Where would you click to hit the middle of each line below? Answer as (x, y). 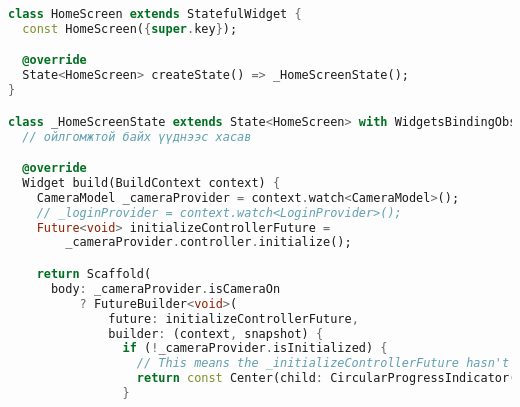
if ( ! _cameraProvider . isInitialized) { (255, 348)
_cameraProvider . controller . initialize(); (208, 242)
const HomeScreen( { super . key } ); (130, 28)
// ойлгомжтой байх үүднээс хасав (137, 136)
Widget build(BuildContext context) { (151, 182)
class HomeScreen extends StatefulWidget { (155, 14)
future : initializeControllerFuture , (233, 318)
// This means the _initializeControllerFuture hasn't (323, 363)
